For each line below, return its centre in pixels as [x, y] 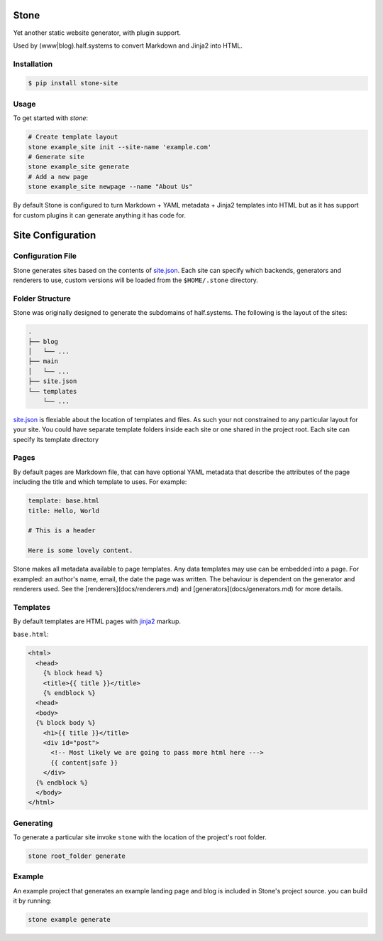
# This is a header [62, 531]
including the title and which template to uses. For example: [100, 482]
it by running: [33, 901]
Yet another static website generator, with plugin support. [97, 33]
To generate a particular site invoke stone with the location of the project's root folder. [140, 837]
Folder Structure [42, 299]
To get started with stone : [51, 118]
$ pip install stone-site [73, 83]
